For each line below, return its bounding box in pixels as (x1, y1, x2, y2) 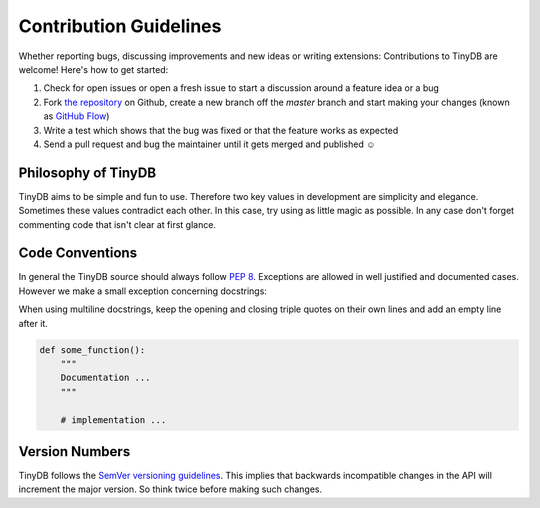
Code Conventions (18, 245, 138, 262)
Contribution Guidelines (18, 15, 222, 37)
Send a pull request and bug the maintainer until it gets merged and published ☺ (43, 138, 376, 150)
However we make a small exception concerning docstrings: (18, 285, 267, 297)
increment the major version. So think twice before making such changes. (18, 483, 323, 495)
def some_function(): (39, 344, 146, 355)
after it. (18, 317, 49, 329)
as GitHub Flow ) (43, 110, 110, 122)
